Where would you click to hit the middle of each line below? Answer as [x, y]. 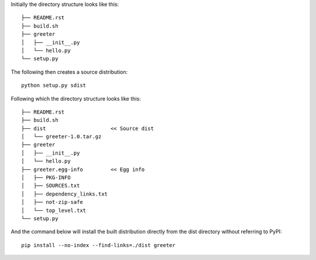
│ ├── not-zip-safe [52, 202]
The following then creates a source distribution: [69, 72]
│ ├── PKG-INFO [46, 178]
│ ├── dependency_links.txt [65, 194]
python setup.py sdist [54, 85]
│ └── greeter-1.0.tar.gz [61, 137]
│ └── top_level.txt [54, 210]
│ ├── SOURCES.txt [51, 186]
